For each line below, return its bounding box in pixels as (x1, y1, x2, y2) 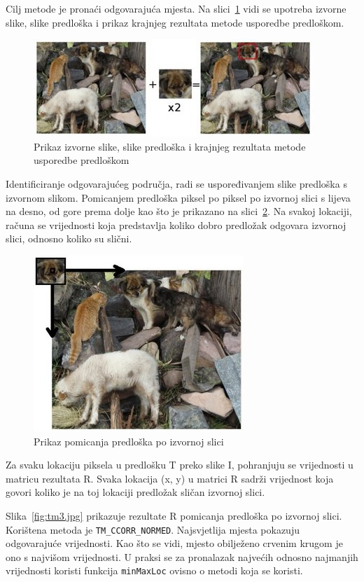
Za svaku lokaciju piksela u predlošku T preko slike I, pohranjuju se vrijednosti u (6, 457, 353, 472)
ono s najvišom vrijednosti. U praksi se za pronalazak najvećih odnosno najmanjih (6, 549, 358, 564)
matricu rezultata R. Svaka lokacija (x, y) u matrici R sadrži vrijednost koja (6, 471, 334, 485)
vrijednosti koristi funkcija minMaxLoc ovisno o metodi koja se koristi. (6, 563, 303, 578)
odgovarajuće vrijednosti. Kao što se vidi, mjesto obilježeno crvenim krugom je (6, 536, 343, 550)
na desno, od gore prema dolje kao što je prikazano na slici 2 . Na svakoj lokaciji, (6, 204, 352, 219)
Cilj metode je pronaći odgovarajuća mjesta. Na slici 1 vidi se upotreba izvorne (6, 1, 346, 15)
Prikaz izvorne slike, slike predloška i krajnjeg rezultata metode (34, 139, 306, 153)
